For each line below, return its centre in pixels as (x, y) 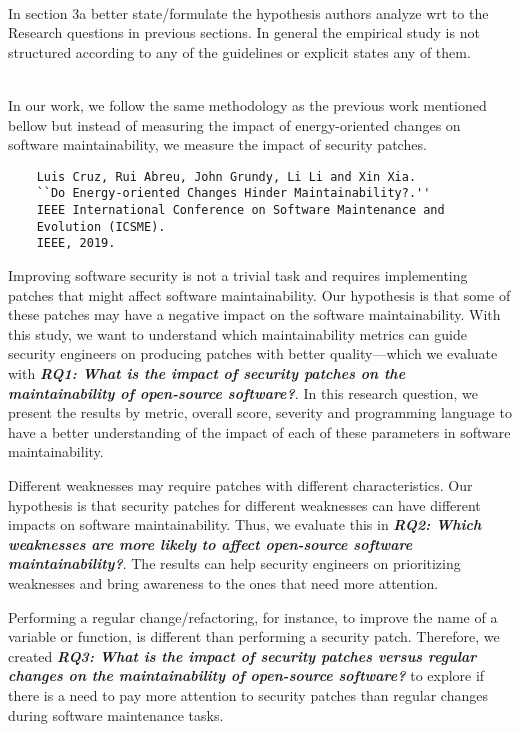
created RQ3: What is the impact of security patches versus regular (242, 655)
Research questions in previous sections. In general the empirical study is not (244, 32)
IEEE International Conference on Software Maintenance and (240, 210)
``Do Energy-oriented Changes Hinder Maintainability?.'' (233, 193)
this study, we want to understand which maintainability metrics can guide (237, 333)
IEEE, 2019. (76, 243)
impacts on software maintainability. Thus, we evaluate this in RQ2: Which (245, 524)
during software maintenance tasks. (116, 714)
